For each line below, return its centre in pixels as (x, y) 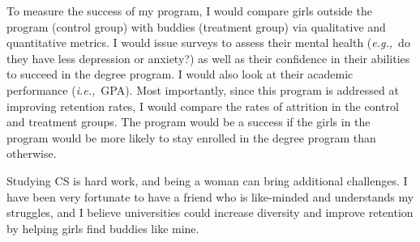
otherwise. (32, 153)
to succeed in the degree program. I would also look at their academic (180, 74)
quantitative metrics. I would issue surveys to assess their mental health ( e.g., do (208, 42)
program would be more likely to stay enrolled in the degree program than (191, 137)
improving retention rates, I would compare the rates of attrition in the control (203, 106)
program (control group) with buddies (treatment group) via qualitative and (196, 26)
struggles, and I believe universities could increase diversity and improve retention (210, 212)
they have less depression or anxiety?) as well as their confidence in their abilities (208, 58)
